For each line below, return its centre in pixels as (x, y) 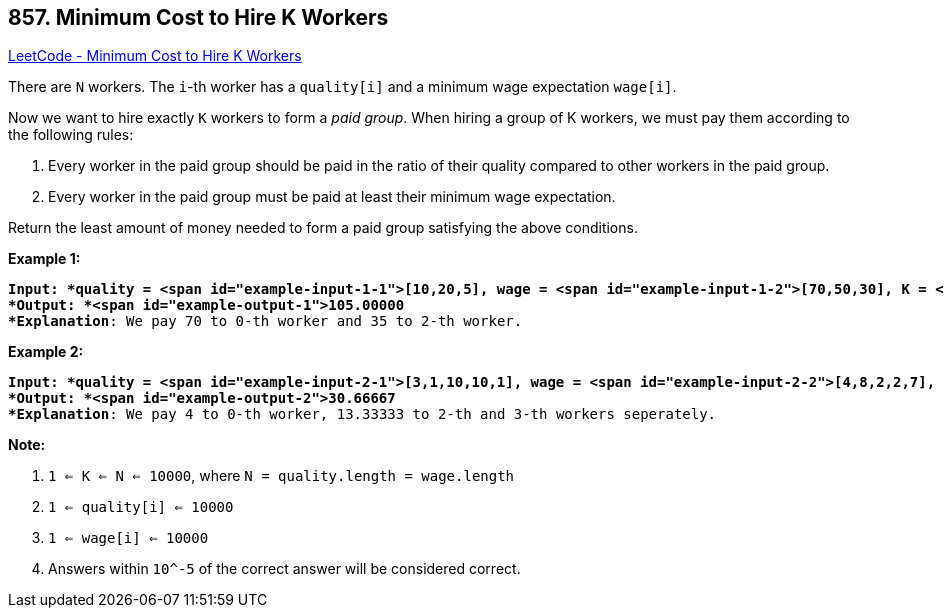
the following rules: (71, 135)
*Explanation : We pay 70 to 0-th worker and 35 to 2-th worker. (265, 321)
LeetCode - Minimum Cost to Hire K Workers (155, 56)
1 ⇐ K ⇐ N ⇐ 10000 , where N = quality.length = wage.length (281, 476)
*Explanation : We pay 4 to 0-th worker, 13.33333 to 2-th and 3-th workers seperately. (362, 414)
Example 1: (44, 259)
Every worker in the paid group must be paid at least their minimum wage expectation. (332, 197)
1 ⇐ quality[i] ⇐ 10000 (141, 507)
